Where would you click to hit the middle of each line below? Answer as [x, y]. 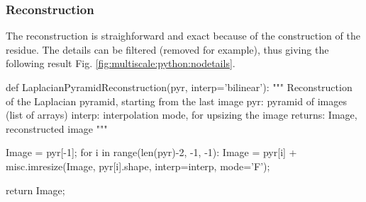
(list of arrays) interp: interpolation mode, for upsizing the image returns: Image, [182, 115]
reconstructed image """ [57, 128]
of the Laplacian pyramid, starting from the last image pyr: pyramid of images [176, 101]
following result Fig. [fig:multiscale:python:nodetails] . [121, 63]
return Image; [35, 190]
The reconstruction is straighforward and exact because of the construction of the [183, 36]
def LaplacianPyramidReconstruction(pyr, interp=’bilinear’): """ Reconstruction [179, 87]
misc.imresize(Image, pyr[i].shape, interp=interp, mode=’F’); [138, 166]
